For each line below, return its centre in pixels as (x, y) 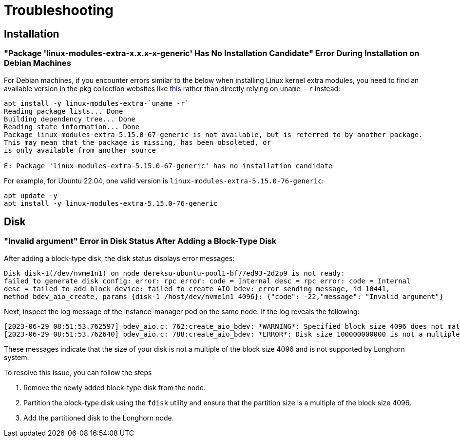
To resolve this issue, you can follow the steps (78, 372)
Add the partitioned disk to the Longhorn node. (99, 418)
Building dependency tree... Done (70, 119)
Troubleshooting (59, 10)
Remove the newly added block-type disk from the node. (115, 387)
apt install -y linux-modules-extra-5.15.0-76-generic (111, 203)
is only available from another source (80, 150)
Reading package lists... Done (64, 111)
